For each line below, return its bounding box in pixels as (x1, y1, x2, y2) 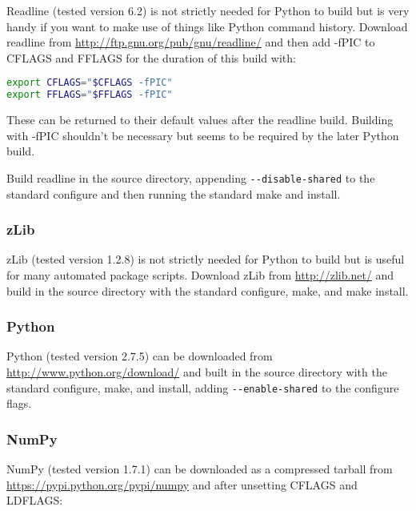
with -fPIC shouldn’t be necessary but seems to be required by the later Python (6, 127, 399, 143)
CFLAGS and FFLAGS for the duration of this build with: (6, 49, 296, 66)
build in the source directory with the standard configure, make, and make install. (6, 282, 409, 299)
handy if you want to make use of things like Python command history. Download (6, 18, 408, 34)
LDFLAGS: (6, 492, 63, 509)
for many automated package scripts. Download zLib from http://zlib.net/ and (6, 266, 394, 283)
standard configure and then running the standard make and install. (6, 185, 341, 202)
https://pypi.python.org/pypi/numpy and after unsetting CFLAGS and (6, 476, 358, 493)
